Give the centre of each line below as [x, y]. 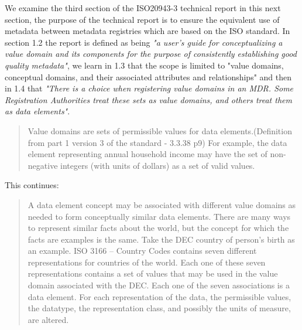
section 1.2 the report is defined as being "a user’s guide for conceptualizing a [144, 42]
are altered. [48, 319]
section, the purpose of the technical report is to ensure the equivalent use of [142, 19]
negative [43, 165]
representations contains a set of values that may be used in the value [153, 273]
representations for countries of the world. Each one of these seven [147, 262]
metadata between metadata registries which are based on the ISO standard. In [147, 31]
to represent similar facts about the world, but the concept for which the [158, 228]
